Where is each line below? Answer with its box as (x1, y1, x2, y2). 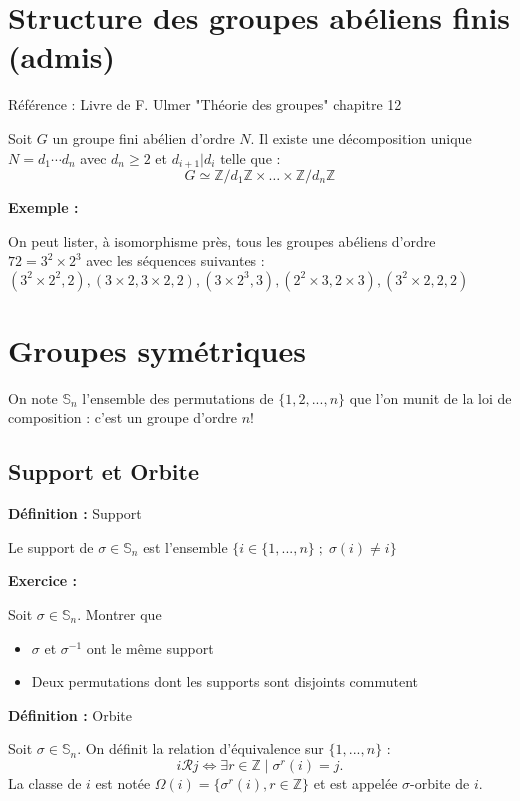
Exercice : (8, 570, 78, 591)
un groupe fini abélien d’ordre (52, 127, 235, 148)
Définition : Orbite (8, 704, 133, 725)
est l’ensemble (143, 536, 228, 557)
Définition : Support (8, 503, 142, 524)
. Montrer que (77, 604, 162, 625)
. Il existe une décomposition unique (250, 127, 472, 148)
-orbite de (410, 773, 470, 793)
